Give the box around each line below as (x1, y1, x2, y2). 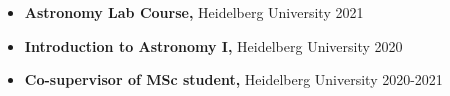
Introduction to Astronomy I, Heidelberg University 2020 (24, 35, 403, 56)
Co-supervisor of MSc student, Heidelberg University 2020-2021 (24, 69, 443, 90)
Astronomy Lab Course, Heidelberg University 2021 (24, 2, 364, 22)
